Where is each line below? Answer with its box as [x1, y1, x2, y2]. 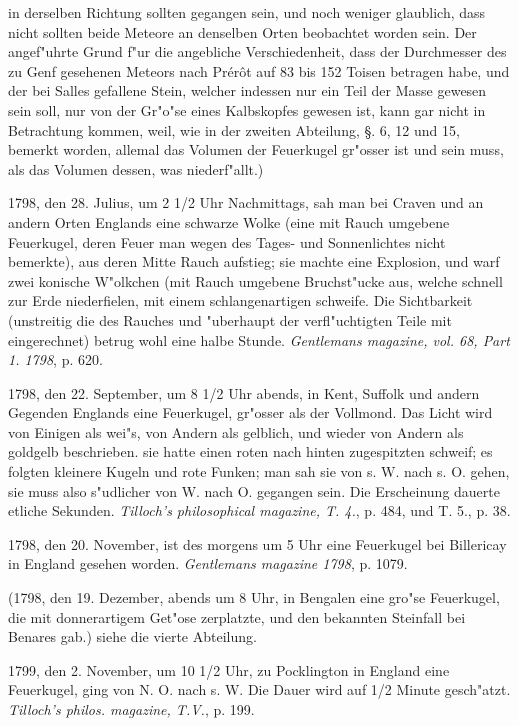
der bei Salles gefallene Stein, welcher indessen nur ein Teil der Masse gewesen [8, 80, 487, 101]
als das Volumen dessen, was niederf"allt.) [8, 158, 264, 179]
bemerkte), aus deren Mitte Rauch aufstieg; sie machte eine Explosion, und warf [8, 251, 500, 272]
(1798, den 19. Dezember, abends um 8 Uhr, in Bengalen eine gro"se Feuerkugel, [8, 587, 500, 608]
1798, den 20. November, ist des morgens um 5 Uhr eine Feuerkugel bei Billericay [8, 533, 507, 554]
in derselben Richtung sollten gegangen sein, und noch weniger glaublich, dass [8, 2, 486, 22]
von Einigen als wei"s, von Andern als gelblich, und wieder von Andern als [8, 421, 464, 442]
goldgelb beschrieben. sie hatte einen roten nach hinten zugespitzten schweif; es [8, 441, 493, 462]
